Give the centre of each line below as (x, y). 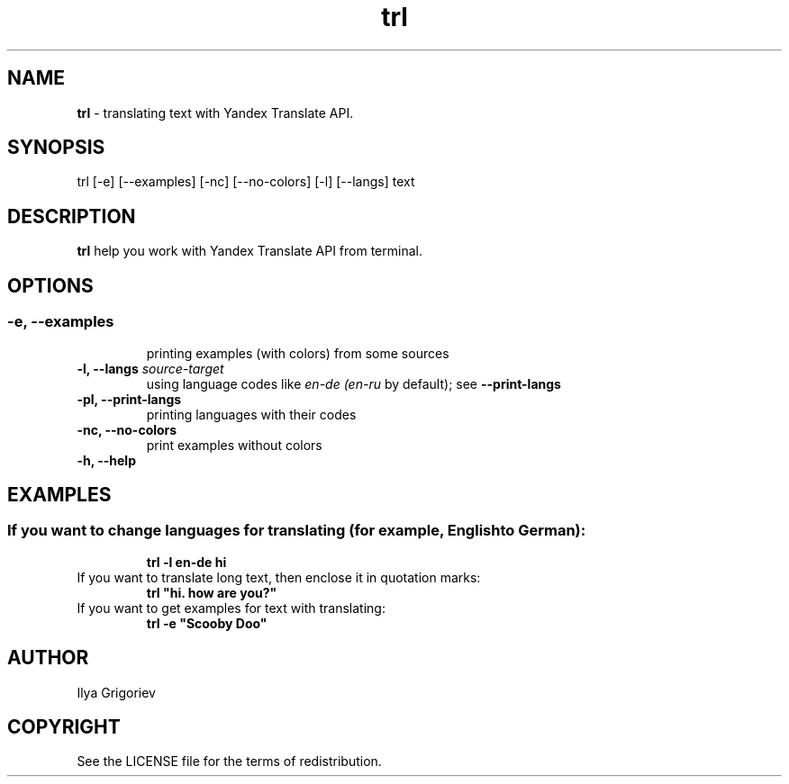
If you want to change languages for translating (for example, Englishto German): (297, 531)
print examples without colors (234, 445)
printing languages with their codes (251, 414)
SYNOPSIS (56, 148)
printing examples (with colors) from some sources (298, 353)
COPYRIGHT (64, 726)
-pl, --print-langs (129, 399)
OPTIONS (50, 285)
